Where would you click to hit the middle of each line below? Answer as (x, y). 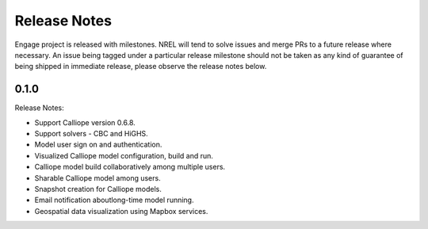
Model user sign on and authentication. (98, 145)
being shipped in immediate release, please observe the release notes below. (141, 67)
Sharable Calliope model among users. (98, 177)
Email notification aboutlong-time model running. (114, 200)
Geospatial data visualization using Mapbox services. (121, 211)
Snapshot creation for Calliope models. (98, 189)
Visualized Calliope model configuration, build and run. (124, 155)
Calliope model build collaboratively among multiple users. (130, 167)
